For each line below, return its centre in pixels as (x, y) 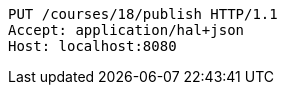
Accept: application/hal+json (126, 30)
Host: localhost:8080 (92, 46)
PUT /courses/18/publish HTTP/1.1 (143, 14)
